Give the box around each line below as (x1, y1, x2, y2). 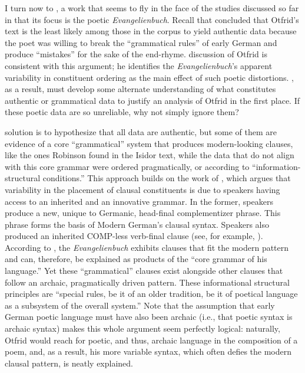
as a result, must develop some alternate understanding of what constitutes (5, 83, 276, 95)
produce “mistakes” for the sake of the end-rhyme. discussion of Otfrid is (5, 48, 267, 60)
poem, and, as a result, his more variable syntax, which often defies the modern (5, 345, 292, 358)
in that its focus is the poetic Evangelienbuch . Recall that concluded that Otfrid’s (5, 13, 299, 25)
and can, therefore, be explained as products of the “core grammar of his (5, 253, 267, 265)
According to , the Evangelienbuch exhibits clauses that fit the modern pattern (5, 241, 289, 253)
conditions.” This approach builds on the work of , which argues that (42, 172, 291, 184)
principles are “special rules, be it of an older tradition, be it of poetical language (5, 287, 298, 300)
